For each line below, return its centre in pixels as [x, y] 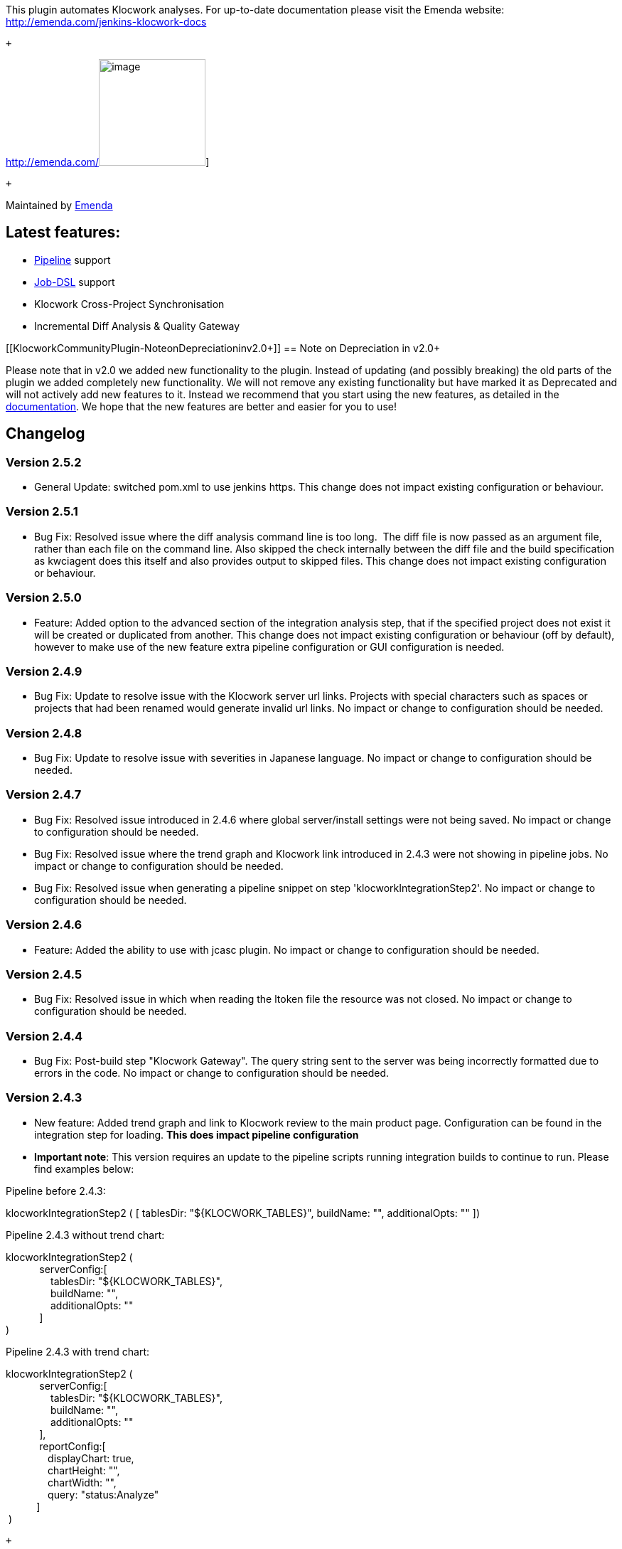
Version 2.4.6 [44, 925]
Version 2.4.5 [44, 974]
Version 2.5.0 [44, 598]
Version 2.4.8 [44, 733]
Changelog [45, 434]
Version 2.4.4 [44, 1036]
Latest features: [63, 233]
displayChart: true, [91, 1458]
